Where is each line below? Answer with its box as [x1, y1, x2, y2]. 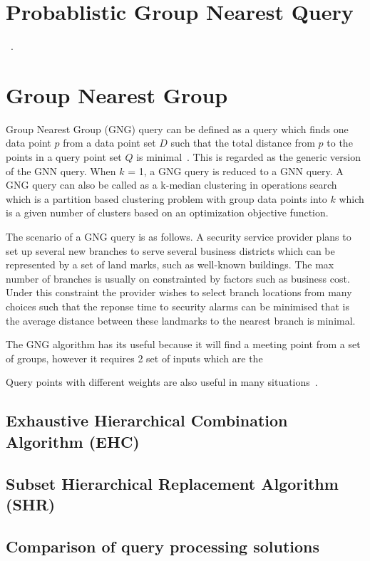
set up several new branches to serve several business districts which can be [6, 243, 335, 258]
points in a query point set [6, 150, 122, 164]
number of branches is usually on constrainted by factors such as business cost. [6, 271, 350, 285]
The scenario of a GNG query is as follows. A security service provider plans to [6, 229, 351, 243]
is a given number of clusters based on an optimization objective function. [6, 205, 329, 220]
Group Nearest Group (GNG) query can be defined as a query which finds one [6, 121, 349, 136]
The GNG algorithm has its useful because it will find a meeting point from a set [6, 337, 361, 352]
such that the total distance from [170, 135, 315, 150]
